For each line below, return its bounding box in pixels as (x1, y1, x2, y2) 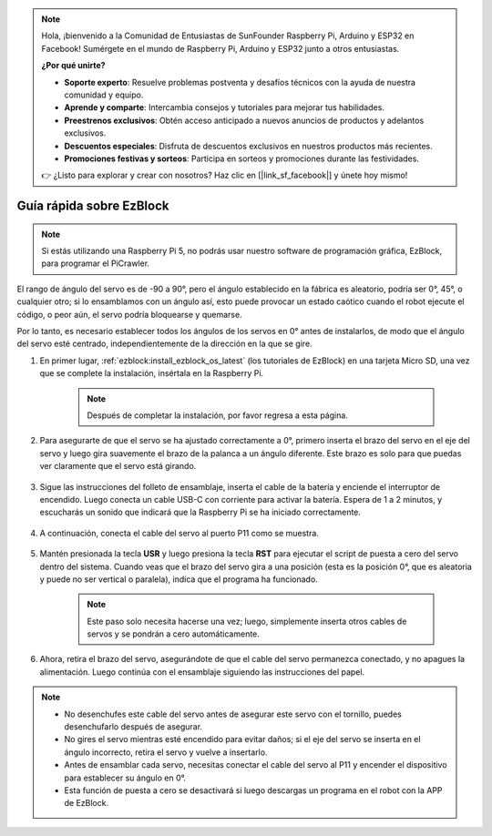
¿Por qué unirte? (41, 60, 106, 71)
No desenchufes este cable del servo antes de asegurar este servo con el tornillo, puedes (64, 709, 403, 719)
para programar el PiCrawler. (41, 258, 150, 269)
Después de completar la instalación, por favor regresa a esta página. (87, 410, 348, 421)
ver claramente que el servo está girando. (39, 461, 197, 472)
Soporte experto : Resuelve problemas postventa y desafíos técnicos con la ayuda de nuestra (64, 76, 416, 87)
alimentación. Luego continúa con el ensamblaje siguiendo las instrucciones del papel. (39, 666, 364, 678)
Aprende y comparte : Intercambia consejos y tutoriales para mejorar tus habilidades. (64, 102, 384, 113)
